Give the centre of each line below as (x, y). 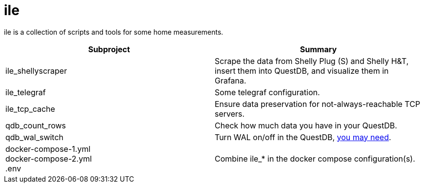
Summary (318, 49)
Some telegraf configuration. (267, 92)
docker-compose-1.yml (48, 149)
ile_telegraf (26, 92)
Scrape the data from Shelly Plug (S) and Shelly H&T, (312, 61)
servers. (230, 114)
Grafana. (231, 80)
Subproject (109, 49)
